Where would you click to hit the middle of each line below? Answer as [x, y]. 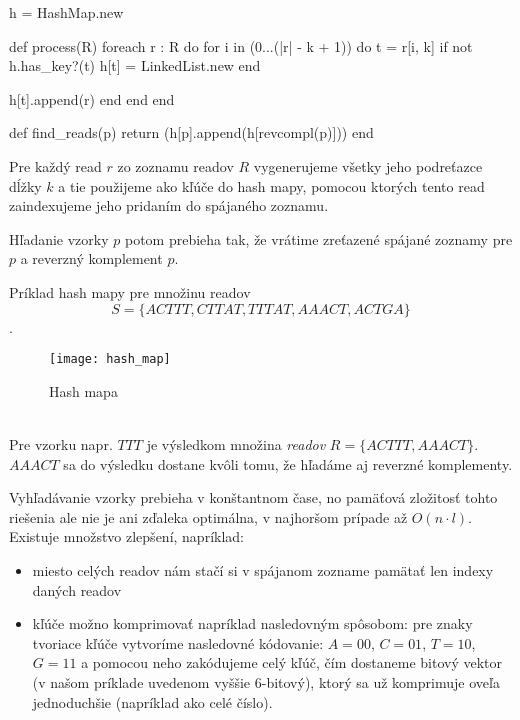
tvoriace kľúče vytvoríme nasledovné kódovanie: [178, 642]
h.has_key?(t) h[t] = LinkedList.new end [135, 65]
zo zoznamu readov [175, 165]
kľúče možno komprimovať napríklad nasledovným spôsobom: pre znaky [252, 623]
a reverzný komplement [91, 258]
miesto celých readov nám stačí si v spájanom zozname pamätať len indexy [263, 569]
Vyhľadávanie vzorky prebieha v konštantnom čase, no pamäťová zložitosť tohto [253, 497]
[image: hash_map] [110, 359]
